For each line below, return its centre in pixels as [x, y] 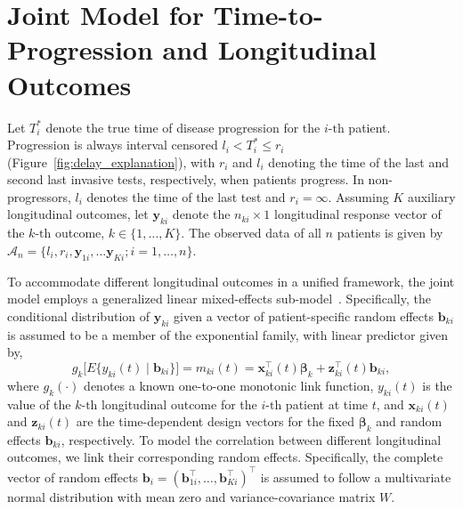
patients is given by [390, 233]
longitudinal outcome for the [179, 404]
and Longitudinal [269, 49]
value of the [39, 404]
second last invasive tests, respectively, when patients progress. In [186, 179]
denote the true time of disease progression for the [183, 127]
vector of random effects [73, 477]
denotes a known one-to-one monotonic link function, [229, 385]
